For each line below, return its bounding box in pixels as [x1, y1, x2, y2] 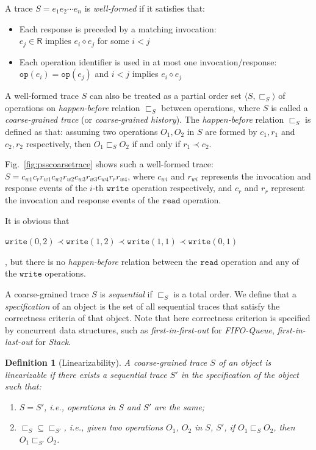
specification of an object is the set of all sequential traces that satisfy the [5, 299, 280, 312]
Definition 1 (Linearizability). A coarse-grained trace [5, 355, 207, 368]
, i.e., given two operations [63, 421, 163, 434]
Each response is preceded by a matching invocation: [19, 22, 217, 35]
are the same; [154, 400, 205, 413]
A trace [5, 2, 33, 14]
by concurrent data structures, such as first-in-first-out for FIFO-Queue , [5, 323, 275, 336]
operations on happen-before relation [5, 101, 140, 114]
